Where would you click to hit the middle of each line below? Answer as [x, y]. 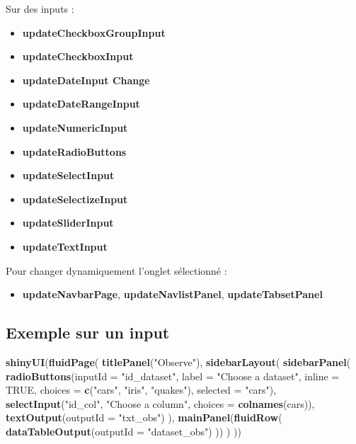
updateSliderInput [68, 223]
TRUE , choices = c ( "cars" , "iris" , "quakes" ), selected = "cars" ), [141, 390]
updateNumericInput [75, 127]
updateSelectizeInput [75, 199]
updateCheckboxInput [78, 56]
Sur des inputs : [40, 8]
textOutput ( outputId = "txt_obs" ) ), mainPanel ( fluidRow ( [144, 417]
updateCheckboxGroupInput [94, 32]
